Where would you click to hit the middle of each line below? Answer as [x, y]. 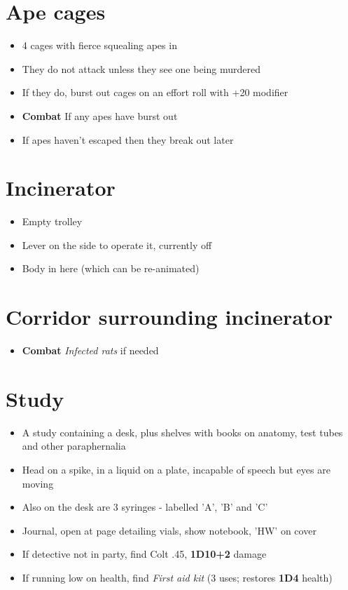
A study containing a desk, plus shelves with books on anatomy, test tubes [182, 432]
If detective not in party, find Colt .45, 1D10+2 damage [144, 554]
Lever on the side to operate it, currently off [117, 244]
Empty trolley [52, 221]
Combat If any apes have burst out [100, 115]
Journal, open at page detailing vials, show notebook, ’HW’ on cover [169, 530]
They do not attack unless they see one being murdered [141, 68]
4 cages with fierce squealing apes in [99, 45]
